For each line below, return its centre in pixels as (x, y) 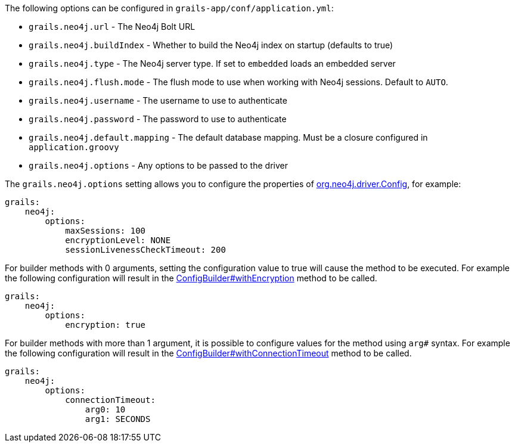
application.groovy (74, 147)
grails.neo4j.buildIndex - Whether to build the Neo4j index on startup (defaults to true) (211, 45)
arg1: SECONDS (118, 419)
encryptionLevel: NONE (118, 240)
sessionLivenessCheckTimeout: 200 (145, 250)
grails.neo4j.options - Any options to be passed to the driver (158, 165)
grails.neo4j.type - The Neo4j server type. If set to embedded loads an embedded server (212, 63)
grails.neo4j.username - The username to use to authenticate (158, 100)
